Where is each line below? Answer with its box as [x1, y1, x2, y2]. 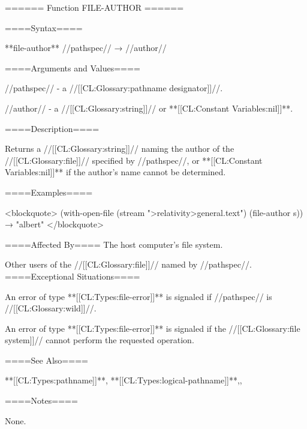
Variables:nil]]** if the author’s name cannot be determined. [5, 166, 226, 178]
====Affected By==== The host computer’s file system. [5, 238, 223, 250]
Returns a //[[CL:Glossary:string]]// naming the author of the [5, 142, 234, 155]
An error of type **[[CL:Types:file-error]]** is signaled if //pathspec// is [5, 290, 272, 302]
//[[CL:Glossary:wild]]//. [5, 302, 97, 314]
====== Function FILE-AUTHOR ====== [5, 1, 184, 13]
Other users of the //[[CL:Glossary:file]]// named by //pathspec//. [5, 258, 252, 271]
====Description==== [5, 122, 100, 134]
